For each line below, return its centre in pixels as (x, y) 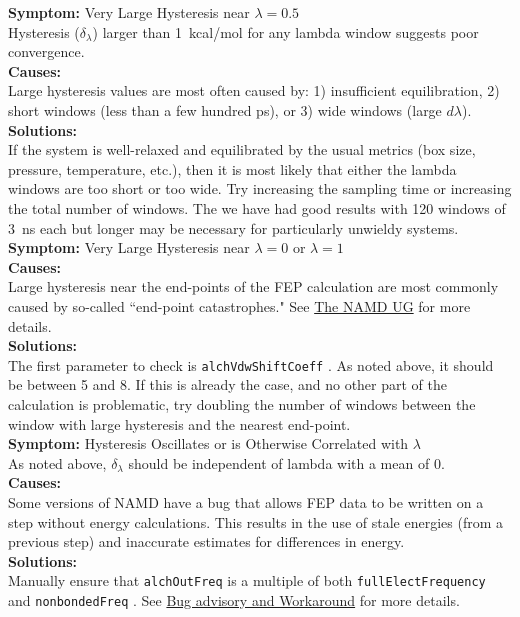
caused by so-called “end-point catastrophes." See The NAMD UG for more (239, 305)
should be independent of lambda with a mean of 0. (286, 462)
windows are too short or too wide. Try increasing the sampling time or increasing (260, 188)
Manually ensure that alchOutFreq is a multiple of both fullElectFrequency (247, 580)
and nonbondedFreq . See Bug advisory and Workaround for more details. (234, 599)
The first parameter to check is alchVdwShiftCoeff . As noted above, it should (251, 364)
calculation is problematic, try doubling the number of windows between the (242, 403)
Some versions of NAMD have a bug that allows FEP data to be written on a (246, 501)
